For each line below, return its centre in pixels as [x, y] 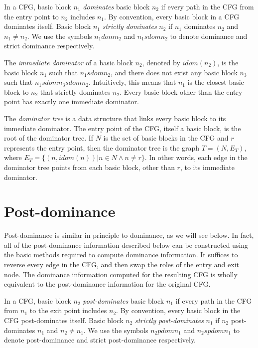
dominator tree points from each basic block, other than [89, 167]
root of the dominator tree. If [49, 138]
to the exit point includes [68, 310]
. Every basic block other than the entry [181, 91]
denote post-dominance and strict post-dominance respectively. [100, 340]
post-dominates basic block [124, 300]
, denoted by [161, 62]
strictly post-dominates [169, 320]
